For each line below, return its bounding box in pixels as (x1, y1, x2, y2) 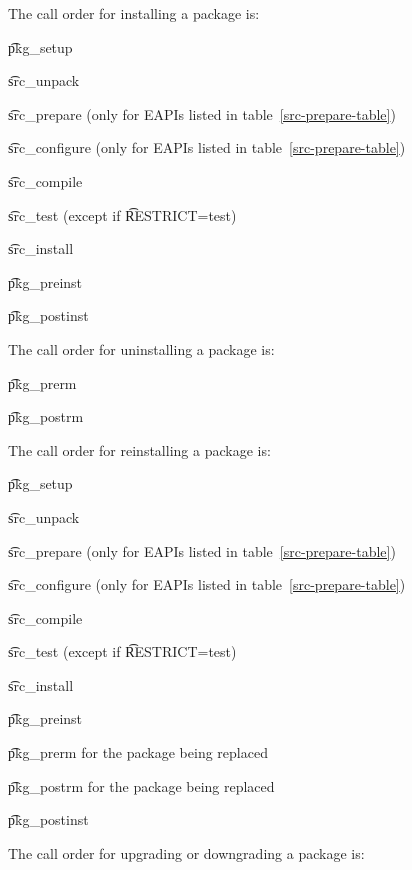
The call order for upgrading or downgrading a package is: (8, 842, 365, 863)
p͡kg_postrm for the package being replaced (8, 775, 275, 796)
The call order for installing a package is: (8, 3, 260, 23)
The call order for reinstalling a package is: (8, 439, 271, 460)
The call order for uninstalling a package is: (8, 338, 275, 359)
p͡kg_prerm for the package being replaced (8, 742, 268, 763)
